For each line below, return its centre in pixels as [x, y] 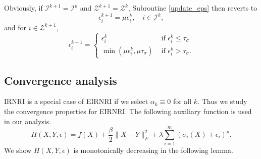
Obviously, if [23, 8]
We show [18, 150]
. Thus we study [222, 101]
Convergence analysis [61, 80]
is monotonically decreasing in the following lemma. [153, 150]
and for [15, 27]
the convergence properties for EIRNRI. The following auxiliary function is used [128, 111]
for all [182, 101]
